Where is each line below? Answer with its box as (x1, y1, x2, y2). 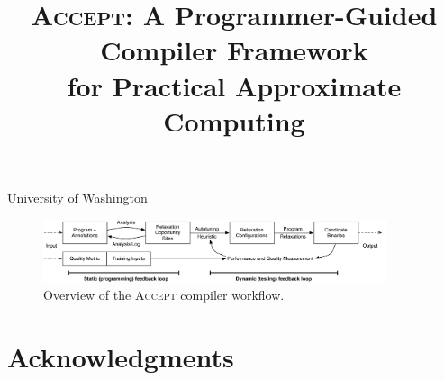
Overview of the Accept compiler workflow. (43, 285, 285, 303)
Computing (163, 102, 305, 139)
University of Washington (7, 187, 148, 206)
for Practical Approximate (67, 67, 402, 104)
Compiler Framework (100, 32, 368, 68)
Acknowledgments (7, 338, 234, 375)
